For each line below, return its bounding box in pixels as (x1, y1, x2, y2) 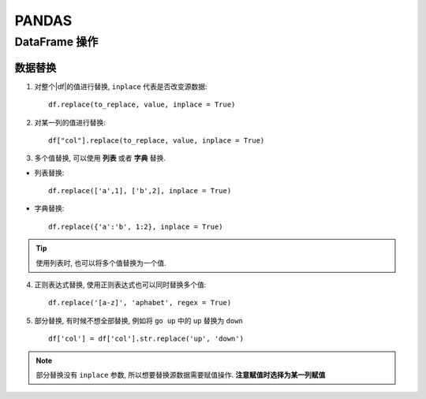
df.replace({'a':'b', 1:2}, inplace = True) (48, 222, 224, 231)
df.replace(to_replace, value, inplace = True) (48, 100, 236, 110)
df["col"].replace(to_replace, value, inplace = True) (48, 136, 265, 145)
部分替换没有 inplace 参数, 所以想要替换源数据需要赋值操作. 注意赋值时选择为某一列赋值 (35, 370, 326, 379)
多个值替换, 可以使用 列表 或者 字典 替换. (34, 154, 166, 163)
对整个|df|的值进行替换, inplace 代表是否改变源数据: (34, 81, 208, 91)
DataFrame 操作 (14, 35, 99, 49)
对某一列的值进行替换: (34, 117, 106, 127)
